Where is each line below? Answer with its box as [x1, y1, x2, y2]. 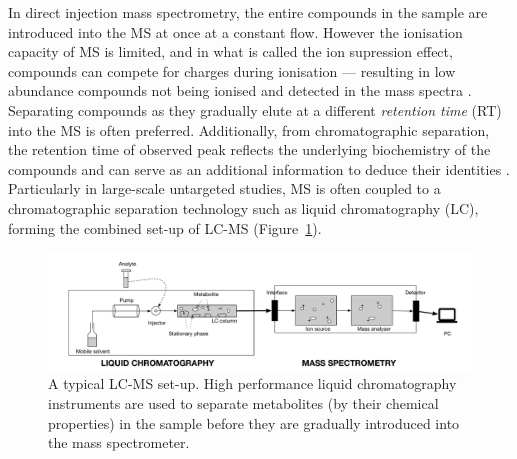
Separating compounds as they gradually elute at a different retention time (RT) [8, 99, 502, 120]
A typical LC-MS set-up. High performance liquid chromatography [48, 373, 457, 394]
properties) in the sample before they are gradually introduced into [48, 412, 460, 433]
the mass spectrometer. [48, 432, 190, 453]
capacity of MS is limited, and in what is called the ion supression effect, [8, 41, 453, 62]
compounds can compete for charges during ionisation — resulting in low [8, 60, 456, 81]
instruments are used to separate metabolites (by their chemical [48, 392, 439, 413]
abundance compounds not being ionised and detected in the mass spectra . [8, 80, 472, 101]
